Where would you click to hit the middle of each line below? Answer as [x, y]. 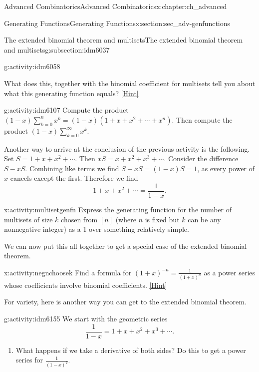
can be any [204, 219]
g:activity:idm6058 [32, 66]
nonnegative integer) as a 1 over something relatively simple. [97, 229]
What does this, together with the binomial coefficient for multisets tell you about [130, 83]
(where [126, 219]
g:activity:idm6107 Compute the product [66, 110]
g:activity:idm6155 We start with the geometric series [86, 319]
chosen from [79, 219]
